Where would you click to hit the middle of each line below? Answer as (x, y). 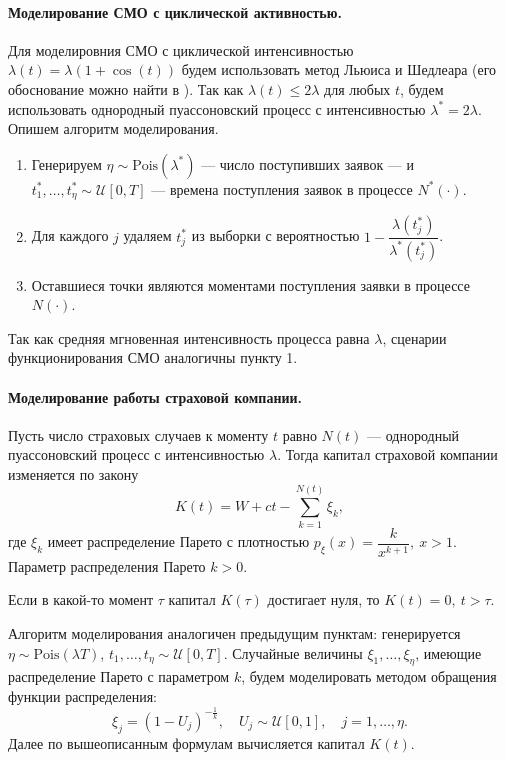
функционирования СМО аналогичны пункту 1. (153, 357)
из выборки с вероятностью (275, 235)
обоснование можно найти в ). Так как (126, 88)
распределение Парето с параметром (119, 676)
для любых (357, 88)
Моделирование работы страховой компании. (155, 396)
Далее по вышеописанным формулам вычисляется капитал (186, 742)
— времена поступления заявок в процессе (282, 188)
